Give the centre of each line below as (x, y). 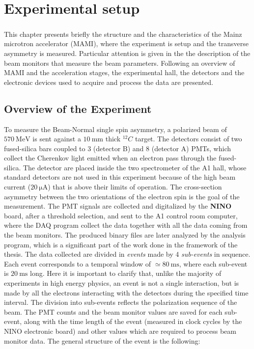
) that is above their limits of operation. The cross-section (135, 187)
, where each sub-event (213, 263)
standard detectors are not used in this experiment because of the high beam (120, 177)
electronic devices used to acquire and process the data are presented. (109, 82)
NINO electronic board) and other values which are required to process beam (120, 331)
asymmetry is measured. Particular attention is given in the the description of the (127, 53)
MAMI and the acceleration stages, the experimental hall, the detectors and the (124, 72)
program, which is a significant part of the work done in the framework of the (121, 244)
